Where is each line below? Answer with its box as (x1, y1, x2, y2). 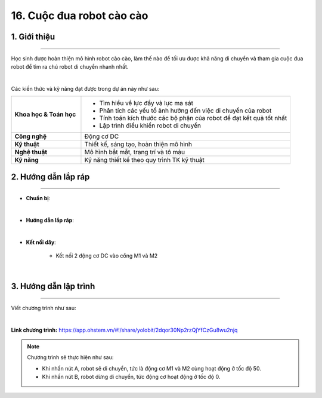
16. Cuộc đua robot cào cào (11, 9, 148, 22)
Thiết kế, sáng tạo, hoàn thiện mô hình (84, 140, 192, 149)
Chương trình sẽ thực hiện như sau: (27, 354, 114, 361)
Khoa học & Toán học (14, 111, 76, 119)
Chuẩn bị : (26, 195, 51, 202)
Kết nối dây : (26, 238, 56, 246)
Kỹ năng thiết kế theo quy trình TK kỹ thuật (84, 156, 205, 164)
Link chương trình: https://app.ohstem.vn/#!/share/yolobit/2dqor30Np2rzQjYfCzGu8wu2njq (11, 326, 238, 333)
